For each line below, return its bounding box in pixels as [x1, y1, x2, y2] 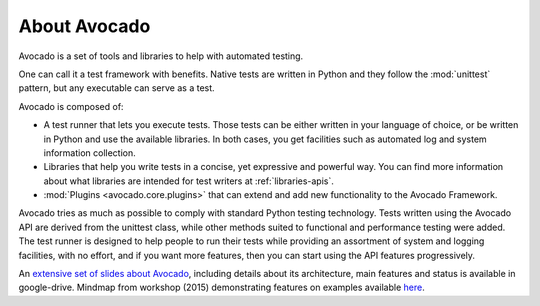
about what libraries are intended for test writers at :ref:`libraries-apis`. [43, 175, 335, 187]
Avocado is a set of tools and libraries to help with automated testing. [18, 50, 304, 62]
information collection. [43, 146, 137, 159]
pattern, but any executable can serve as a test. [18, 82, 215, 94]
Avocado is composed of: [18, 100, 124, 112]
